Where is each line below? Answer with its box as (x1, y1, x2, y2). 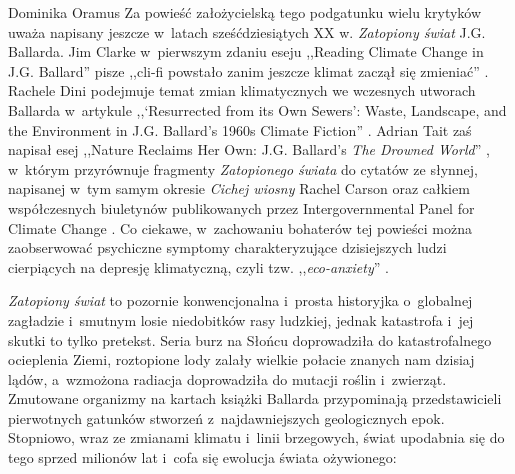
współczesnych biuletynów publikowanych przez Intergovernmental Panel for (8, 197, 475, 218)
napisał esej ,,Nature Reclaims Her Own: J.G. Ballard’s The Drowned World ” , (8, 139, 490, 160)
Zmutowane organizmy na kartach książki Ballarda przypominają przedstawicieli (8, 388, 502, 409)
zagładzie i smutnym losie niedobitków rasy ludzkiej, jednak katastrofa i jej (8, 309, 474, 330)
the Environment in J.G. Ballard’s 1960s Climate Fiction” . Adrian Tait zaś (8, 119, 472, 140)
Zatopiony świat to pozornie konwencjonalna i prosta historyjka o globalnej (8, 290, 473, 311)
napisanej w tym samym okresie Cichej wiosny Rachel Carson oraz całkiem (8, 178, 470, 199)
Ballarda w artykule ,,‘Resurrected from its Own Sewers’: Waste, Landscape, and (8, 99, 507, 120)
